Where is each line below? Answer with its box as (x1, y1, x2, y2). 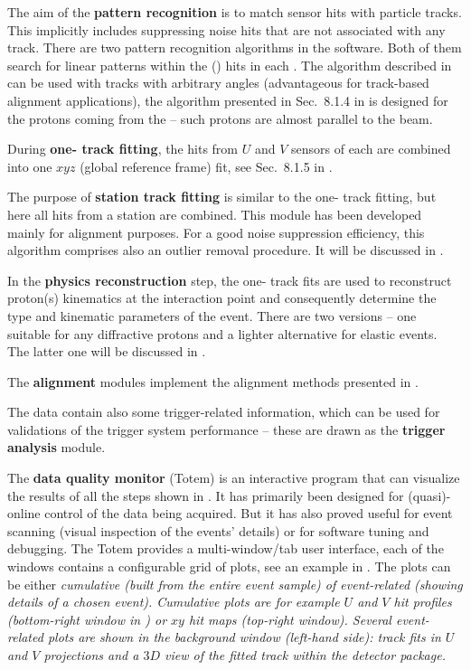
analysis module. (7, 438, 106, 457)
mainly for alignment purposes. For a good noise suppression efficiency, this (7, 222, 425, 241)
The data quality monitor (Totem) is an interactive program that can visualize (7, 468, 460, 487)
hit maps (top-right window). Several (188, 609, 391, 628)
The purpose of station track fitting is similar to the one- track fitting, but (7, 187, 437, 206)
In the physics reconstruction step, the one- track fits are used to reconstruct (7, 270, 452, 289)
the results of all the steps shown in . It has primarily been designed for (7, 486, 404, 505)
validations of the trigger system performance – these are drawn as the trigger (7, 420, 446, 439)
